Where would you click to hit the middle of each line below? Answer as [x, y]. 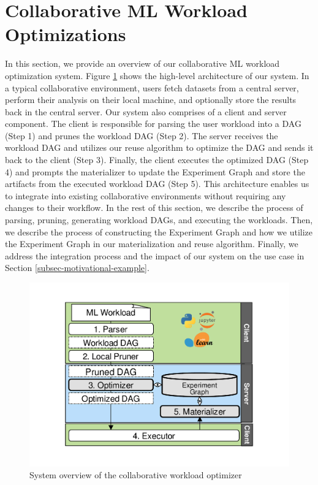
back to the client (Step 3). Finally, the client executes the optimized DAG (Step [157, 160]
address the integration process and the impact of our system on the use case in [155, 255]
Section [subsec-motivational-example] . [77, 268]
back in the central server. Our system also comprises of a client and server [146, 111]
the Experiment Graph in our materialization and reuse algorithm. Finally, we [152, 244]
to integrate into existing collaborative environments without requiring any [146, 195]
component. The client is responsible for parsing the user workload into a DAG [153, 124]
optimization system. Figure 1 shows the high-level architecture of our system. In [157, 75]
